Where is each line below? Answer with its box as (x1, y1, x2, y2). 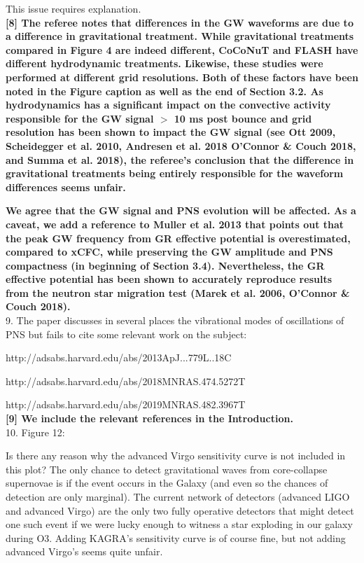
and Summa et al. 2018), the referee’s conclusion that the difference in (6, 152, 354, 167)
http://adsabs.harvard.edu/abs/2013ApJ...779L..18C (6, 350, 232, 365)
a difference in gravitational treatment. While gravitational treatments (6, 29, 354, 43)
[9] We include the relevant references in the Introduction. (6, 411, 293, 426)
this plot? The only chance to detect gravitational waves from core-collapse (6, 461, 328, 476)
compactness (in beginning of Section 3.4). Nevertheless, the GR (6, 258, 325, 272)
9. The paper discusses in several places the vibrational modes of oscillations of (6, 313, 344, 328)
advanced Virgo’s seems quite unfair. (6, 544, 163, 559)
